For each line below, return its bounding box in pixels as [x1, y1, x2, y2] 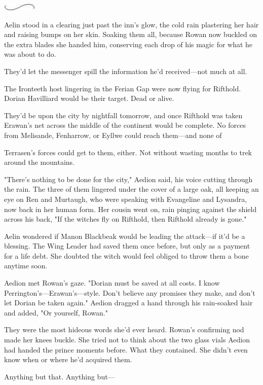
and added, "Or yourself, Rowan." [4, 307, 108, 318]
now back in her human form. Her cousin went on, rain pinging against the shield [4, 203, 257, 214]
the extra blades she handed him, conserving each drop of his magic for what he [4, 39, 253, 49]
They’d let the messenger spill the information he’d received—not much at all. [4, 65, 247, 76]
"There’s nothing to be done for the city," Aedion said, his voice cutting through [4, 173, 253, 184]
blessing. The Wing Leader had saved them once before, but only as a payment [4, 240, 250, 251]
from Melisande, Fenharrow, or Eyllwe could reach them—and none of [4, 129, 222, 140]
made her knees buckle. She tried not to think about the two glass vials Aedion [4, 334, 250, 345]
